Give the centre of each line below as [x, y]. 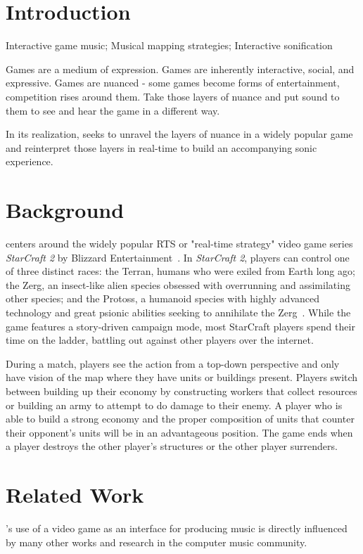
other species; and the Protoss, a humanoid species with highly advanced [163, 298]
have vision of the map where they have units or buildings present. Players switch [182, 377]
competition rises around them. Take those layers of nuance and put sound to [173, 96]
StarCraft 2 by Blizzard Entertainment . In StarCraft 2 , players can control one [178, 257]
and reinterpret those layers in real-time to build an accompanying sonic [161, 147]
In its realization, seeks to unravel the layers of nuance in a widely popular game [179, 134]
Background [65, 210]
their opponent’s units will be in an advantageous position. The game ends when [179, 432]
